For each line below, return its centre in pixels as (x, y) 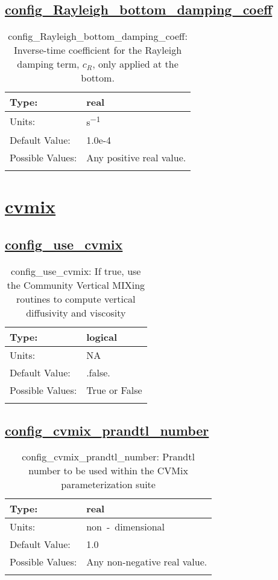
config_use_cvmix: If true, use (76, 271)
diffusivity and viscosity (76, 313)
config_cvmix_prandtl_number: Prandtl (108, 457)
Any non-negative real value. (147, 562)
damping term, (48, 64)
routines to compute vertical (76, 299)
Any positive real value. (136, 157)
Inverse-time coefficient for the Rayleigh (98, 50)
